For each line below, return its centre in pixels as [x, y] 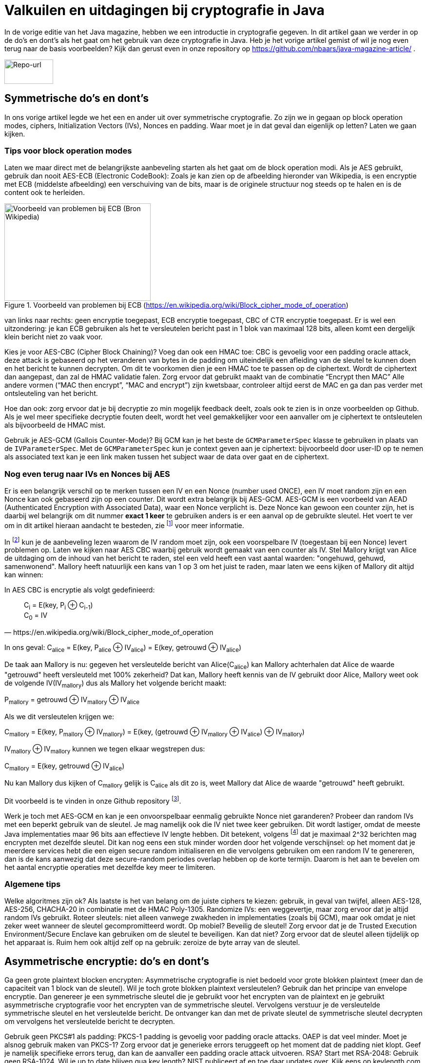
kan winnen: [24, 575]
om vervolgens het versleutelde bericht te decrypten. [90, 1022]
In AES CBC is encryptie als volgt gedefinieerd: [80, 590]
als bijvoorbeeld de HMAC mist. [55, 425]
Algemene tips [33, 884]
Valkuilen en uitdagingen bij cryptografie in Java [165, 10]
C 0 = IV [36, 616]
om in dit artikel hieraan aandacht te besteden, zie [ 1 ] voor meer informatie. [124, 525]
